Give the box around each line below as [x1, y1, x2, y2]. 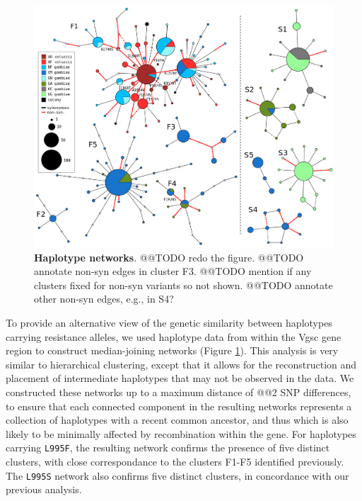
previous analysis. [6, 482, 82, 497]
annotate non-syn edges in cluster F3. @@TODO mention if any [34, 264, 312, 278]
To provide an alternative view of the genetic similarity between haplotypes [6, 315, 332, 330]
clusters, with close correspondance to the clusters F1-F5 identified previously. [6, 454, 344, 469]
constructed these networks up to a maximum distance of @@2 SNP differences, [6, 385, 351, 400]
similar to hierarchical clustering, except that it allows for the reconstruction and [6, 356, 357, 371]
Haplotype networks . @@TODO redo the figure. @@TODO [34, 249, 304, 264]
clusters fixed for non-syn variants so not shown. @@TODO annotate [34, 277, 333, 292]
